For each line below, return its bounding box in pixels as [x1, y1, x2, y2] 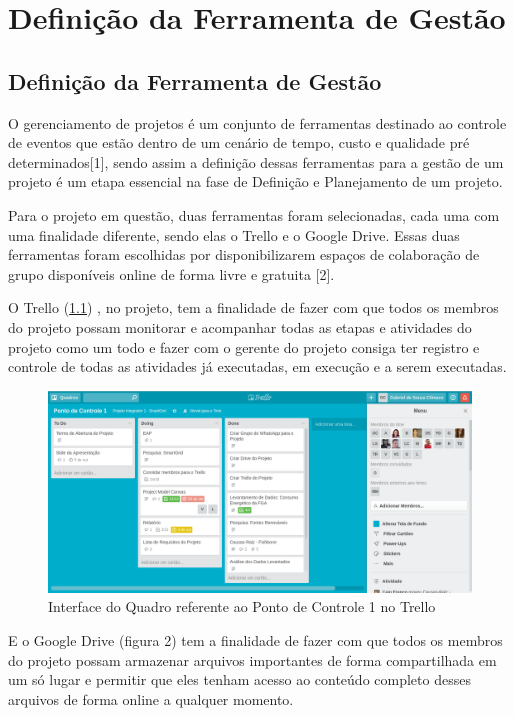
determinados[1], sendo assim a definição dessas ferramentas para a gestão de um [8, 151, 504, 172]
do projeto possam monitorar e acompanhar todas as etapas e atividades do [8, 316, 472, 337]
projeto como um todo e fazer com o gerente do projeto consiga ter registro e [8, 336, 480, 357]
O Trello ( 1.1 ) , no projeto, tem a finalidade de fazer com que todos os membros [8, 297, 499, 318]
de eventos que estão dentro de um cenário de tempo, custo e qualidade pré [8, 132, 470, 153]
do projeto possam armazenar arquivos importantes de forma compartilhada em [8, 649, 497, 670]
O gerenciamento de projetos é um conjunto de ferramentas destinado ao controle [8, 112, 507, 133]
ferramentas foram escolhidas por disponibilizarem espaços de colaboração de [8, 244, 480, 265]
